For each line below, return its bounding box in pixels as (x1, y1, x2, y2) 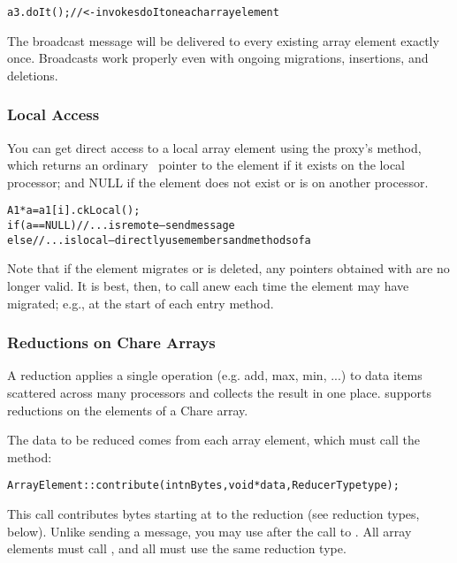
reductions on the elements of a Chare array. (7, 400, 248, 419)
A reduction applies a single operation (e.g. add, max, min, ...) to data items (7, 366, 423, 384)
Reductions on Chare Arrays (7, 331, 216, 354)
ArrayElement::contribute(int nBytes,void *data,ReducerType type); (7, 479, 400, 492)
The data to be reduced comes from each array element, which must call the (7, 430, 420, 449)
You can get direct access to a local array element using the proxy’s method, (7, 138, 422, 156)
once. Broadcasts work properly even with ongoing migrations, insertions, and (7, 49, 429, 67)
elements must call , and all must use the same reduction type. (7, 539, 347, 558)
